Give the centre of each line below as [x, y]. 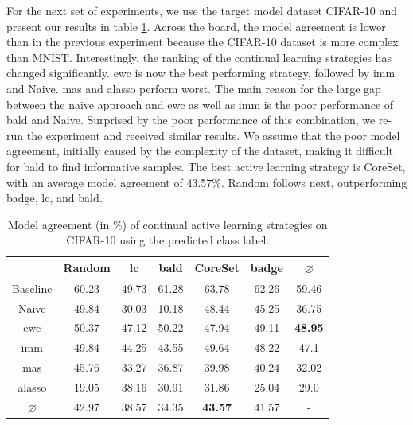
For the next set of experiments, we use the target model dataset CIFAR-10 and [202, 10]
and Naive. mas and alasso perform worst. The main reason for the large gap [194, 88]
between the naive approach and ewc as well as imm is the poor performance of [200, 104]
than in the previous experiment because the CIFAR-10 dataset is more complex [203, 42]
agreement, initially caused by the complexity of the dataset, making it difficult [200, 151]
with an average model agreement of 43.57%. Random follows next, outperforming [207, 182]
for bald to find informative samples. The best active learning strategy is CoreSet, [206, 166]
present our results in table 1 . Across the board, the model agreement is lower [196, 26]
